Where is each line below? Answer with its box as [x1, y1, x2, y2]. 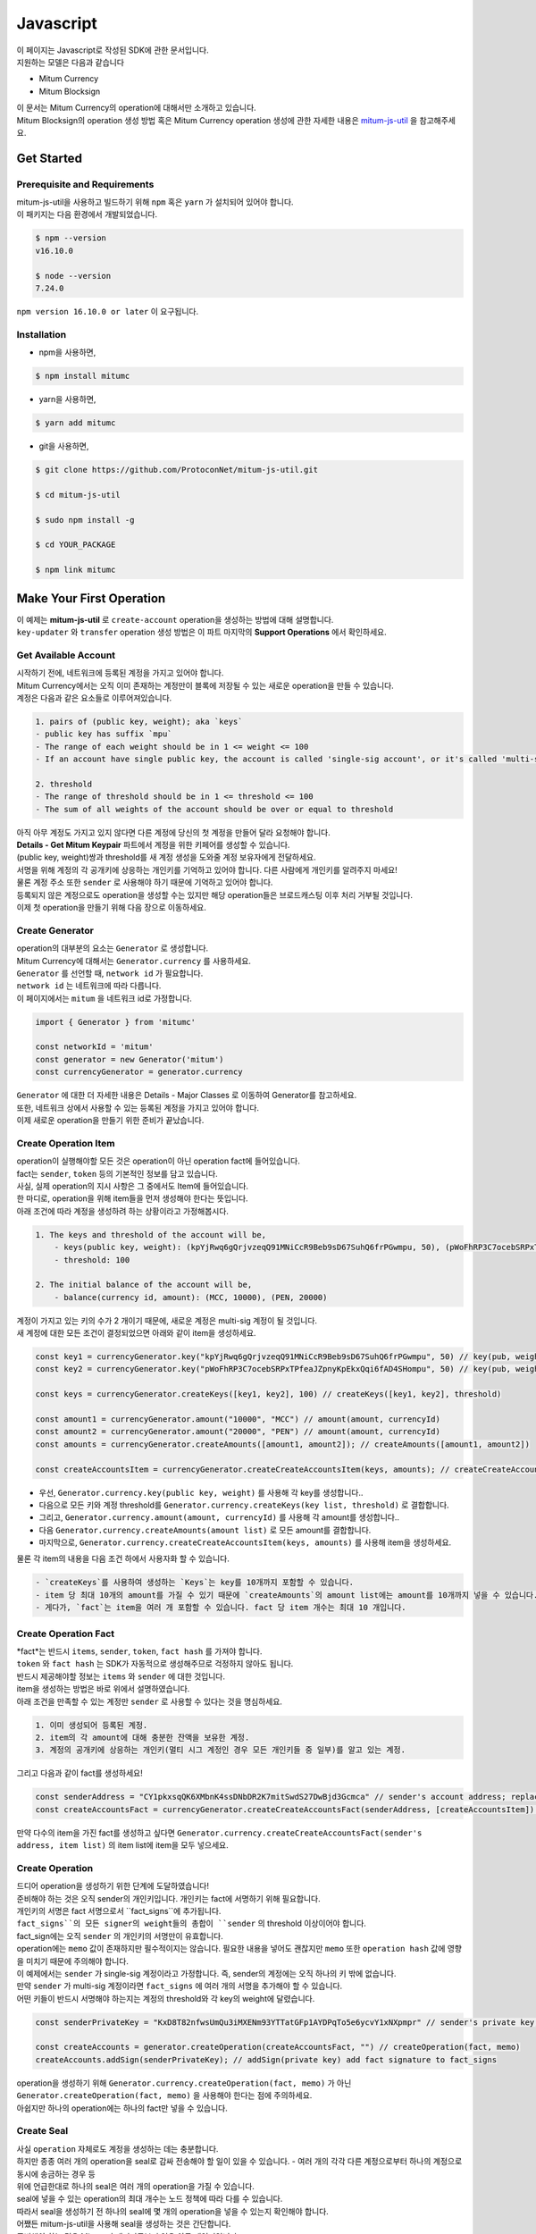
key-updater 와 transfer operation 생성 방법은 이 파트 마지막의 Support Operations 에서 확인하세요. [16, 626, 388, 638]
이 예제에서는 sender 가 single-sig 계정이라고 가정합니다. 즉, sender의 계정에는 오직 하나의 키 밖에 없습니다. [16, 1968, 397, 1978]
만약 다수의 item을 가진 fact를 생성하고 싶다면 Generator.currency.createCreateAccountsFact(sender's [16, 1827, 423, 1838]
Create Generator [16, 924, 94, 936]
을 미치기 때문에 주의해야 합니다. [16, 1955, 130, 1966]
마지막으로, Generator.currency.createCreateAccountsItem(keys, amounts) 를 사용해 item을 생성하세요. [38, 1537, 452, 1548]
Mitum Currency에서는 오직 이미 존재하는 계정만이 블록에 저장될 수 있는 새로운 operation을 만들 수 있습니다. [16, 680, 395, 691]
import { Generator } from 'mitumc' [35, 1017, 197, 1027]
